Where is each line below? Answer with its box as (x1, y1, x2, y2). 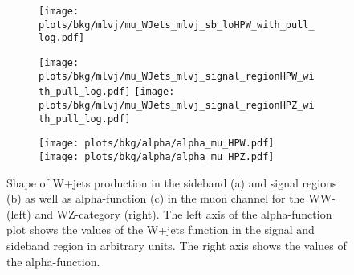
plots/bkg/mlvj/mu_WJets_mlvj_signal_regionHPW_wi (39, 70, 315, 82)
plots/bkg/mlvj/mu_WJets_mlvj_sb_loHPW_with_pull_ (39, 18, 315, 31)
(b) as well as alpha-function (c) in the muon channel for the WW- (6, 190, 336, 207)
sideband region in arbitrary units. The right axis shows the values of (6, 236, 347, 253)
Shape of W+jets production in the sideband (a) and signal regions (6, 174, 337, 191)
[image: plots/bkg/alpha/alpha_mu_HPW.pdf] (39, 137, 275, 150)
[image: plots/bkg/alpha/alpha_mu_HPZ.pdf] (39, 150, 275, 162)
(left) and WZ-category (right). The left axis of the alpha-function (6, 205, 332, 222)
